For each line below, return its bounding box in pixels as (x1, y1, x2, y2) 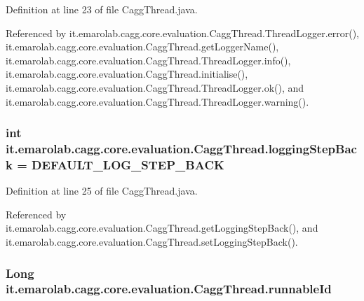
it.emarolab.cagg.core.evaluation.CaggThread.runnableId (6, 280, 332, 297)
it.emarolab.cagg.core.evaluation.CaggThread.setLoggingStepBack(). (6, 234, 298, 248)
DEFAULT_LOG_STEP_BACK (32, 155, 224, 173)
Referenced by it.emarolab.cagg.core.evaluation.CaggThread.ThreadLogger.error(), (6, 25, 359, 40)
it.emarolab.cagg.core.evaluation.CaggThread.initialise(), (6, 66, 248, 81)
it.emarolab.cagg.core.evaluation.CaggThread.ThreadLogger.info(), (6, 52, 291, 67)
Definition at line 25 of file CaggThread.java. (6, 183, 198, 198)
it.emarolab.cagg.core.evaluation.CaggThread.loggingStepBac (6, 140, 357, 157)
